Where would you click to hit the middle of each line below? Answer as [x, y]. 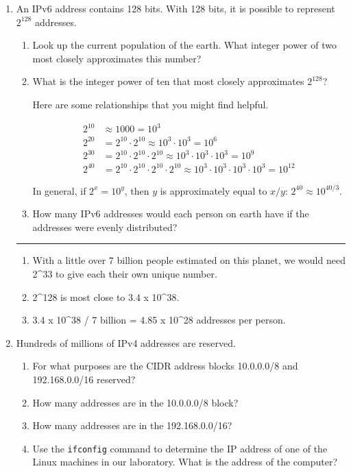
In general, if [59, 190]
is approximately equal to [214, 190]
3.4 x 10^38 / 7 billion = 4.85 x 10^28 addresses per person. [159, 320]
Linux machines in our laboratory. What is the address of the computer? [185, 462]
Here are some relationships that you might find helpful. [150, 104]
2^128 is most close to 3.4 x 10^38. [106, 296]
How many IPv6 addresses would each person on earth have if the [171, 214]
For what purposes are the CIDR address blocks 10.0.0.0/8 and [165, 366]
